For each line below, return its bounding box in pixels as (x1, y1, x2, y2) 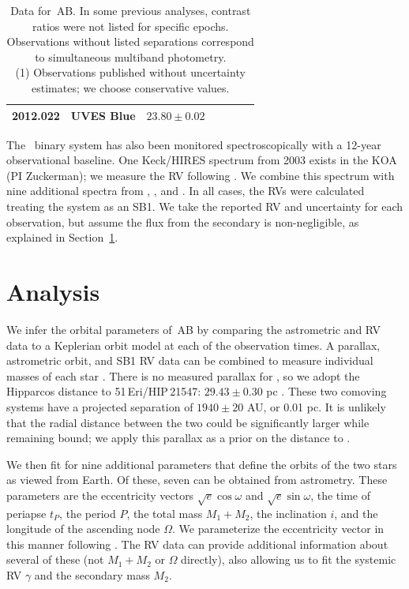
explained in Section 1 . (6, 229, 118, 246)
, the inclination (250, 505, 327, 521)
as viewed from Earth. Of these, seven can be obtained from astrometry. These (6, 471, 388, 488)
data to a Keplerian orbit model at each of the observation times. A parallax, (6, 336, 381, 353)
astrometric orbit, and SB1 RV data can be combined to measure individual (6, 352, 373, 369)
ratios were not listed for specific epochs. (32, 17, 229, 34)
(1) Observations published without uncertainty (15, 64, 246, 81)
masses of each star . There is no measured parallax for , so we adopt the (6, 367, 360, 384)
